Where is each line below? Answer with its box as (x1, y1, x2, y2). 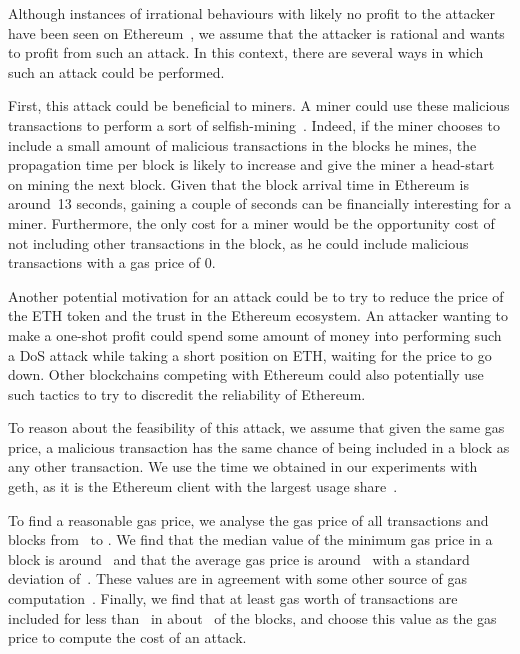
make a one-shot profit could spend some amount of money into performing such (8, 324, 502, 345)
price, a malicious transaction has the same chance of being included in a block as (8, 436, 510, 457)
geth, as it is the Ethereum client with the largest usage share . (8, 476, 398, 497)
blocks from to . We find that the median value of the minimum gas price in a (8, 529, 493, 550)
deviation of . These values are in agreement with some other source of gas (8, 568, 467, 589)
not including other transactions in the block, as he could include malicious (8, 232, 469, 253)
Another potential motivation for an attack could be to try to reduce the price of (8, 285, 504, 306)
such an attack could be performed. (8, 61, 225, 82)
